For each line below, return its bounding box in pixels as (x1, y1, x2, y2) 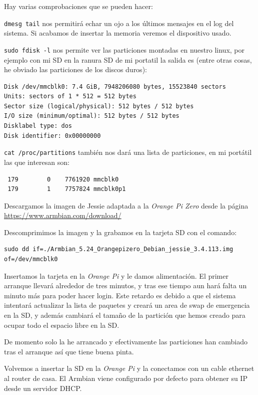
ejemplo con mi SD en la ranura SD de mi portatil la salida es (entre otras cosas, (4, 54, 252, 65)
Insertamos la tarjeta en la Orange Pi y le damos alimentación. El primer (4, 270, 228, 281)
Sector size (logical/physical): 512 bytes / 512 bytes (4, 102, 194, 110)
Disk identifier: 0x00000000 (4, 132, 101, 139)
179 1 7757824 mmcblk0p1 (7, 185, 126, 193)
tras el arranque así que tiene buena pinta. (4, 346, 134, 356)
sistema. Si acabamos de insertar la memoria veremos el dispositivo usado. (4, 28, 231, 38)
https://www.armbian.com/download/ (4, 210, 121, 221)
